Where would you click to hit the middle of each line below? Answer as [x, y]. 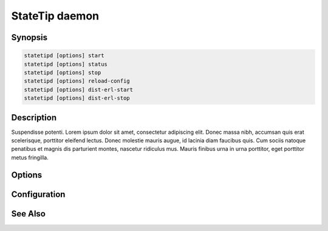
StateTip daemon [55, 16]
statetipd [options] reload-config [77, 81]
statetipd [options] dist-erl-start [79, 89]
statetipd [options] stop [63, 72]
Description [34, 118]
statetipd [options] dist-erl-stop [77, 98]
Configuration [38, 194]
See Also [28, 214]
